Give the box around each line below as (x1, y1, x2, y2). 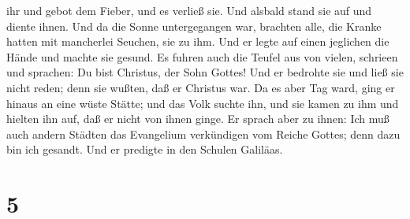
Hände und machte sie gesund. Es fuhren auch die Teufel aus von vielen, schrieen (6, 48, 398, 65)
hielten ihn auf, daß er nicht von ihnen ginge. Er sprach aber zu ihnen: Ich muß (6, 110, 389, 127)
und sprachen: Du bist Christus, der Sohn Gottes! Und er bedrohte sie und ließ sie (6, 64, 404, 80)
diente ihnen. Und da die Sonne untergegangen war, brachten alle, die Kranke (6, 17, 382, 34)
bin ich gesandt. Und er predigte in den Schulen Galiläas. (6, 141, 283, 158)
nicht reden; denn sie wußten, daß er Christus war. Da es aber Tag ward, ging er (6, 79, 395, 95)
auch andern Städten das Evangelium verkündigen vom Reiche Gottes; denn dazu (6, 125, 401, 142)
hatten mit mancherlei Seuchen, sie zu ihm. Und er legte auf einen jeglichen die (6, 33, 389, 50)
